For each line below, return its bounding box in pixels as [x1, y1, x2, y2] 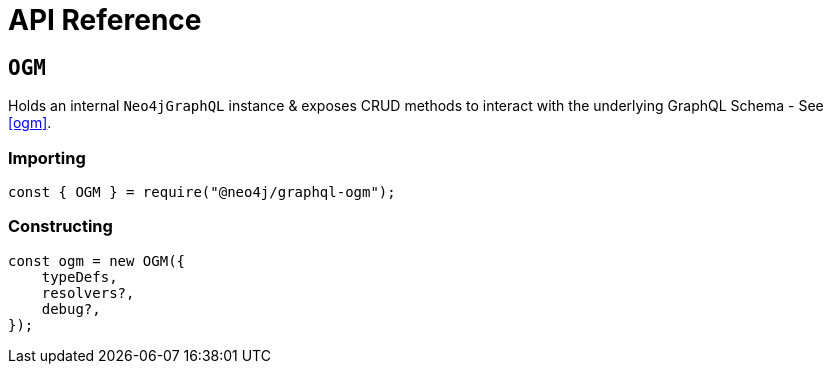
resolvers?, [41, 284, 135, 301]
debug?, [41, 300, 101, 317]
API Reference [8, 3, 202, 37]
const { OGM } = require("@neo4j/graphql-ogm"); [8, 183, 396, 200]
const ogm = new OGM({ [8, 252, 186, 269]
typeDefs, [41, 268, 118, 285]
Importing [8, 147, 86, 168]
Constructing [8, 216, 113, 237]
